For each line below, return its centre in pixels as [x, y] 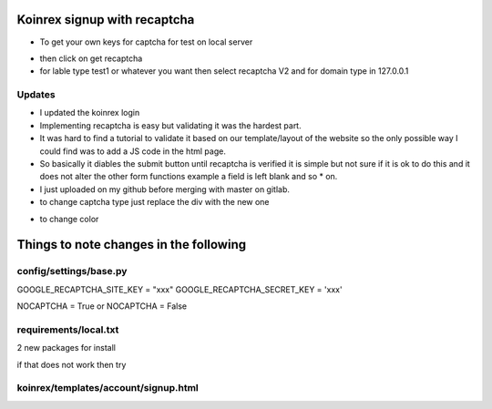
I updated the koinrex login [90, 113]
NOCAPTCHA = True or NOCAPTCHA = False [102, 306]
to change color [69, 219]
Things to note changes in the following [132, 245]
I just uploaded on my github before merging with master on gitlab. [165, 189]
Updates [36, 95]
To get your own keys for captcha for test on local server [146, 42]
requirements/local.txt [68, 330]
